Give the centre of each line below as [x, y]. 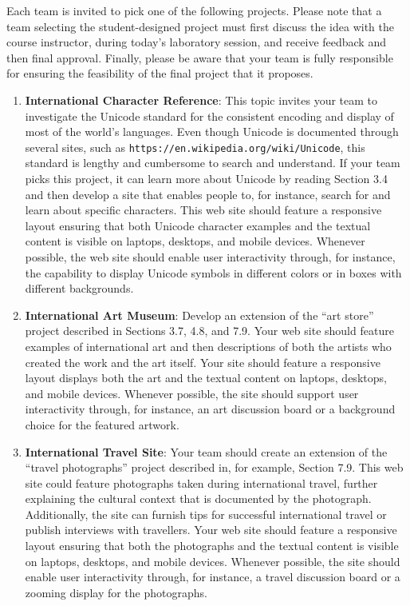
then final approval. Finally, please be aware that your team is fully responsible [200, 57]
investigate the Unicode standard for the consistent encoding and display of [209, 116]
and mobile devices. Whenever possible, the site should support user [192, 393]
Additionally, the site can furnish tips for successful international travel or [206, 514]
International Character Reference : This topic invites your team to [201, 100]
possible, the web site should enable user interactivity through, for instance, [210, 256]
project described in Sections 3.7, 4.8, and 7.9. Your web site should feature [209, 331]
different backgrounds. [79, 288]
